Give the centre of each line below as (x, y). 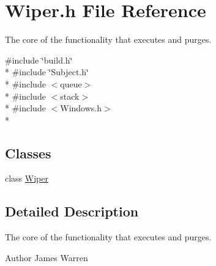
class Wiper (27, 178)
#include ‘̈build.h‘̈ (39, 60)
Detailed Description (72, 211)
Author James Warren (47, 257)
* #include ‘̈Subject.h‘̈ (47, 72)
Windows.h (81, 108)
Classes (28, 153)
